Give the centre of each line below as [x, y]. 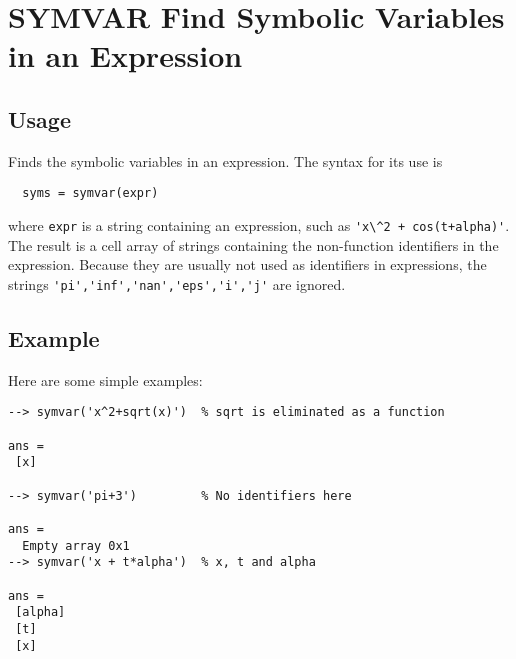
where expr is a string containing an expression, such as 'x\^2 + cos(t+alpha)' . [259, 225]
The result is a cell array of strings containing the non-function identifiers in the [253, 244]
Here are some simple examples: [105, 379]
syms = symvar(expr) [90, 193]
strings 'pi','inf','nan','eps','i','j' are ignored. [177, 283]
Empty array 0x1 [76, 545]
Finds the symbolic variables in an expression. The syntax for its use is [225, 160]
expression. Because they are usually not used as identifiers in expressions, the [247, 264]
